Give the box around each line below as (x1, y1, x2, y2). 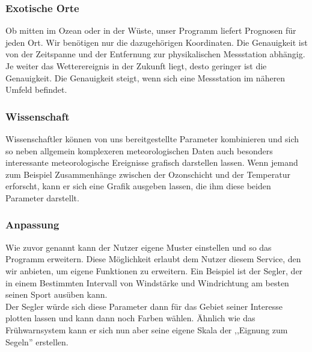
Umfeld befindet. (5, 83, 67, 96)
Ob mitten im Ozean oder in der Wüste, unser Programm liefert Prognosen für (5, 24, 296, 37)
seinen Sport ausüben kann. (5, 288, 108, 301)
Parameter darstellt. (5, 191, 79, 204)
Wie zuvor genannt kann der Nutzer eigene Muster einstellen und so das (5, 240, 272, 253)
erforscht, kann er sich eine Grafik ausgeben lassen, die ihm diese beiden (5, 180, 271, 192)
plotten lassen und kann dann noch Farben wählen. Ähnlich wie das (5, 312, 255, 324)
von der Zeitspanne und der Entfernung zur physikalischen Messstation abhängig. (5, 48, 305, 60)
